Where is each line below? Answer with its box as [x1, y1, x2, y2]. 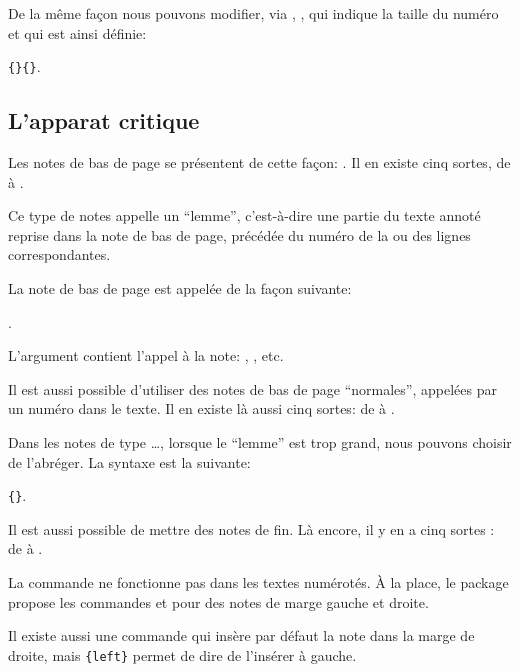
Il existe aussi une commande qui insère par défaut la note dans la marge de [8, 625, 475, 646]
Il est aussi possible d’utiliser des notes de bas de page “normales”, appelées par [8, 378, 497, 399]
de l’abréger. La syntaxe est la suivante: [8, 451, 251, 472]
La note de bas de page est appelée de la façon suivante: [8, 278, 352, 299]
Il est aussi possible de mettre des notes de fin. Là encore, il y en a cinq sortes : [8, 518, 495, 539]
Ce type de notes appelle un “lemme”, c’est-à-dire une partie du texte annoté [8, 205, 481, 226]
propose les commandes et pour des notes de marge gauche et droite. [8, 591, 429, 612]
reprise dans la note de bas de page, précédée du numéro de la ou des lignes [8, 224, 471, 245]
